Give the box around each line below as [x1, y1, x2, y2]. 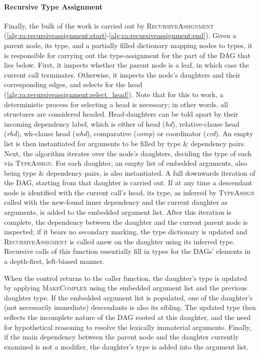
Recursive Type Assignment [4, 1, 103, 12]
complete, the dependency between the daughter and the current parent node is [4, 216, 248, 227]
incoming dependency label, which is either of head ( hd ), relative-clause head [4, 118, 239, 129]
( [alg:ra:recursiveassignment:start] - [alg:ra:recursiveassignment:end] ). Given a [4, 30, 236, 41]
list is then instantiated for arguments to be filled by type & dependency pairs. [4, 138, 246, 148]
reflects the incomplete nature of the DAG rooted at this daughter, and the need [4, 312, 251, 322]
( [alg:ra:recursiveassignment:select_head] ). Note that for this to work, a [4, 89, 223, 99]
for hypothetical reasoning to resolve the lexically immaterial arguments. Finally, [4, 321, 251, 332]
